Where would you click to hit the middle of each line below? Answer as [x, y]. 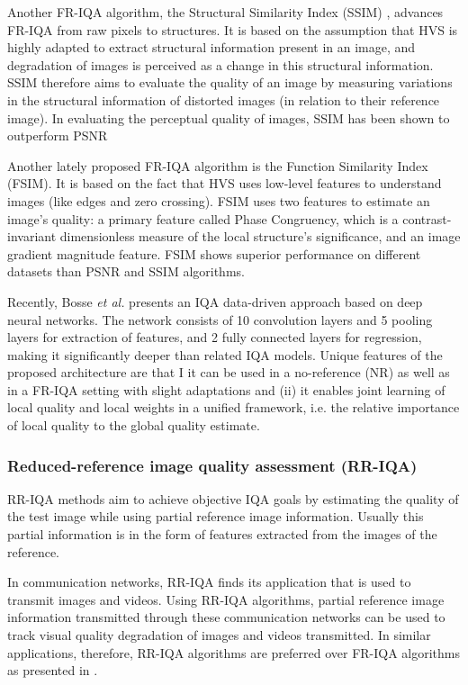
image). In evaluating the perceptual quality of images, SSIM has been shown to [229, 117]
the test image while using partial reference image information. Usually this [216, 516]
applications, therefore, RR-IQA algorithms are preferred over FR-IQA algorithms [234, 652]
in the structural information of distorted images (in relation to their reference [224, 99]
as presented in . [53, 670]
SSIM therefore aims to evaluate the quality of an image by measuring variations [230, 82]
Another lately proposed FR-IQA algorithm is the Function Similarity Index [218, 165]
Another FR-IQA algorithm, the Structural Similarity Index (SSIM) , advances [225, 12]
